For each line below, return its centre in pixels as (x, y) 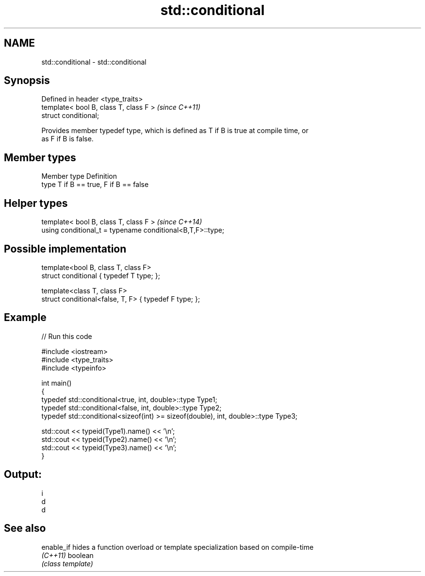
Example (25, 318)
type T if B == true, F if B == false (95, 185)
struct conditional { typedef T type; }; (101, 275)
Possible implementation (65, 249)
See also (25, 528)
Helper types (36, 203)
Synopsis (27, 81)
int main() (57, 383)
